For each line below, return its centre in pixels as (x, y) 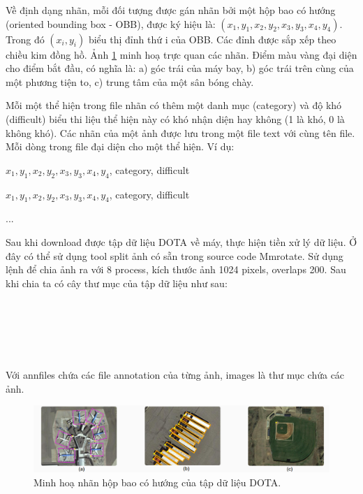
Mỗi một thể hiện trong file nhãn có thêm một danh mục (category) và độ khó (174, 105)
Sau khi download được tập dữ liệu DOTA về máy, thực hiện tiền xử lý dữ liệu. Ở (181, 241)
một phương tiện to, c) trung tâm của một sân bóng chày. (130, 81)
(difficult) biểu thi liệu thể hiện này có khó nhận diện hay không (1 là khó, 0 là (175, 118)
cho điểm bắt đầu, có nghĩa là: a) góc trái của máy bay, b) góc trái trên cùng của (180, 68)
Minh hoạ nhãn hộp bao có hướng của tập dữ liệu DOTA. (157, 482)
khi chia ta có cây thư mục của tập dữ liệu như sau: (117, 283)
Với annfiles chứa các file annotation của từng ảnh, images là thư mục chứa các (175, 375)
